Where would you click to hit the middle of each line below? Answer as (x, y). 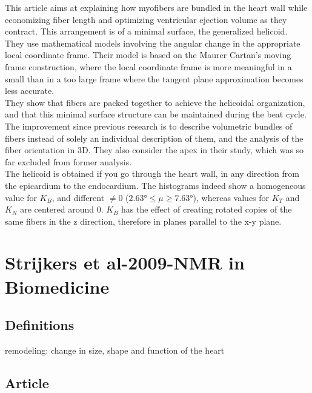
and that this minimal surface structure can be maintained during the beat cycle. (156, 114)
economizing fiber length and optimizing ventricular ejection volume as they (146, 19)
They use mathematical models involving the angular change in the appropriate (153, 43)
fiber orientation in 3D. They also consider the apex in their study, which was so (154, 150)
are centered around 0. (62, 209)
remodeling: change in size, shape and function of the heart (115, 350)
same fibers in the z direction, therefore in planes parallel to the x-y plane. (143, 221)
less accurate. (30, 91)
